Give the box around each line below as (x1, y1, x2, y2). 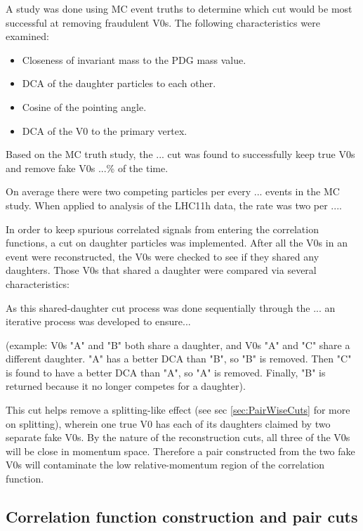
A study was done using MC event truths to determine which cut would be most (6, 1, 352, 15)
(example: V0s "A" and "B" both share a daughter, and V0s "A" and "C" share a (6, 337, 350, 352)
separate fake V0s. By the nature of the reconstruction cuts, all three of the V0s (6, 430, 350, 445)
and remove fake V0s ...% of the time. (6, 160, 169, 175)
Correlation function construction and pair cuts (6, 506, 358, 527)
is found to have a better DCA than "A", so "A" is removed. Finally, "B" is (6, 365, 326, 379)
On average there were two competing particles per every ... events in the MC (6, 184, 340, 199)
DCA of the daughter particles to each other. (22, 76, 216, 91)
